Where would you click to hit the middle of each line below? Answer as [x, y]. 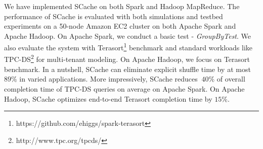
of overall [231, 79]
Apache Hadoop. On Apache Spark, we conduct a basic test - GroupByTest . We [128, 35]
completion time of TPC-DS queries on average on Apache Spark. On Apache [124, 89]
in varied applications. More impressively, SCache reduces [108, 79]
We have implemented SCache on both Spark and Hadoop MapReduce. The [122, 6]
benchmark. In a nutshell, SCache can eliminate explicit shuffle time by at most [127, 69]
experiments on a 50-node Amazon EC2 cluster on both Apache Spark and [120, 26]
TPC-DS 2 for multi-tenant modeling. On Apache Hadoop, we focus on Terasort [127, 58]
